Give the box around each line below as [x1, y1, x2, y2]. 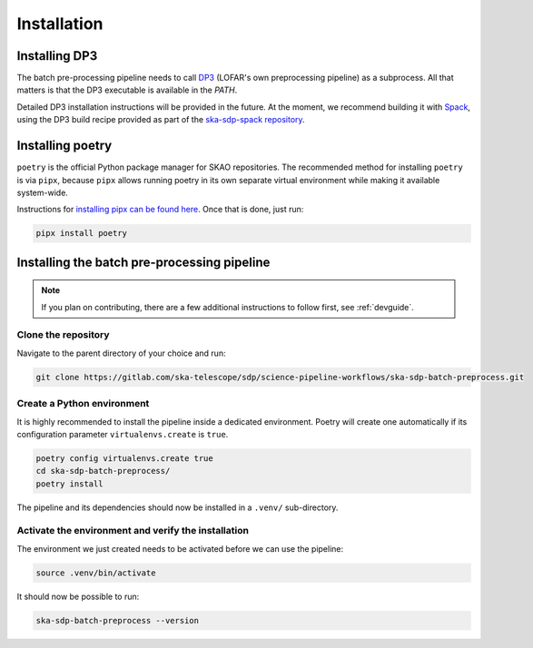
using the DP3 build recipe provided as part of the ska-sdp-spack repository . [16, 114, 305, 125]
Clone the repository [16, 329, 110, 341]
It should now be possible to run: [16, 591, 140, 602]
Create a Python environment [16, 398, 150, 410]
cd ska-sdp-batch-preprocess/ [35, 466, 171, 476]
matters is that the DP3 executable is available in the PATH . [16, 84, 238, 95]
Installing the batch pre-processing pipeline [16, 254, 271, 270]
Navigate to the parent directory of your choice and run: [16, 348, 226, 358]
